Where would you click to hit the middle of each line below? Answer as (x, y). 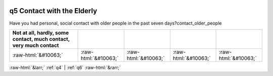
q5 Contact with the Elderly (53, 11)
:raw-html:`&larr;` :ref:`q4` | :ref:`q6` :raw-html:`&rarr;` (65, 67)
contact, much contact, (41, 39)
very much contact (36, 45)
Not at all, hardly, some (41, 33)
